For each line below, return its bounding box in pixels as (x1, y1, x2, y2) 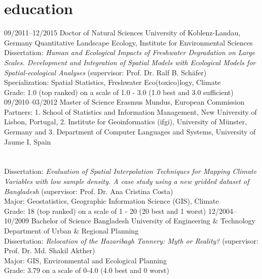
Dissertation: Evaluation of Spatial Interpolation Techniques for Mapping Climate (4, 166, 257, 176)
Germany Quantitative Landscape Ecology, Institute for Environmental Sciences (4, 37, 253, 48)
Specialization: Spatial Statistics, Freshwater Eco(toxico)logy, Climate (4, 77, 221, 87)
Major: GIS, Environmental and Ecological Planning (4, 255, 167, 265)
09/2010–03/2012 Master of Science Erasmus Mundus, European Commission (4, 97, 245, 107)
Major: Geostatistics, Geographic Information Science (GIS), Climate (4, 196, 219, 206)
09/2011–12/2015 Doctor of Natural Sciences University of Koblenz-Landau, (4, 27, 241, 38)
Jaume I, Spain (4, 136, 51, 147)
